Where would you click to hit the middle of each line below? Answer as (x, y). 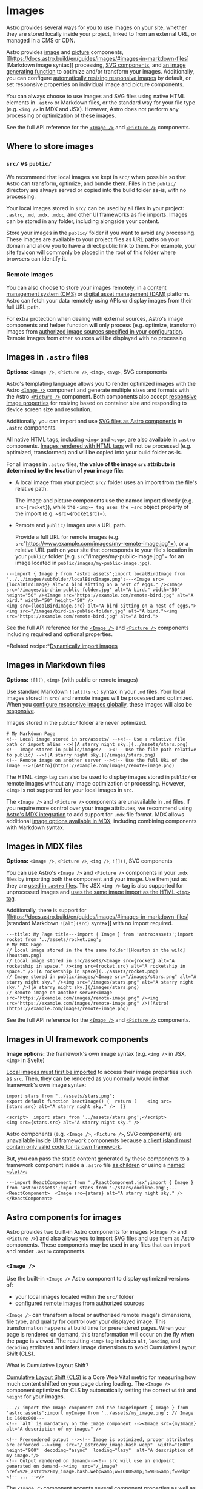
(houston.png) (24, 956)
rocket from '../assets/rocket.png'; (54, 940)
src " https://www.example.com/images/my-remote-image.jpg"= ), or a (102, 543)
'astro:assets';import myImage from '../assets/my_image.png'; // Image (100, 1413)
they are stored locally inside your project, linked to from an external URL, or (101, 33)
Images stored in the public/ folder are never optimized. (77, 722)
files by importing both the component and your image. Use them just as (97, 879)
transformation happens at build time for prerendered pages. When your (96, 1328)
